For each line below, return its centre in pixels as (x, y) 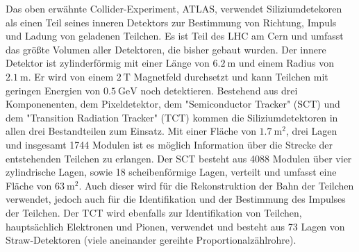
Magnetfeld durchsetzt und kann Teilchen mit (231, 76)
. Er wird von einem (71, 76)
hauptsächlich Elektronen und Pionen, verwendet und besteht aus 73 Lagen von (175, 226)
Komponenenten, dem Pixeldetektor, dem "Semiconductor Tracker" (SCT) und (173, 104)
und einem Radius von (286, 63)
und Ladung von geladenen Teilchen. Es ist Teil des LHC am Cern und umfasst (175, 36)
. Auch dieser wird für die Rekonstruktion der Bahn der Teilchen (216, 185)
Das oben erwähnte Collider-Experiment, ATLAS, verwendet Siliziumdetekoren (174, 8)
